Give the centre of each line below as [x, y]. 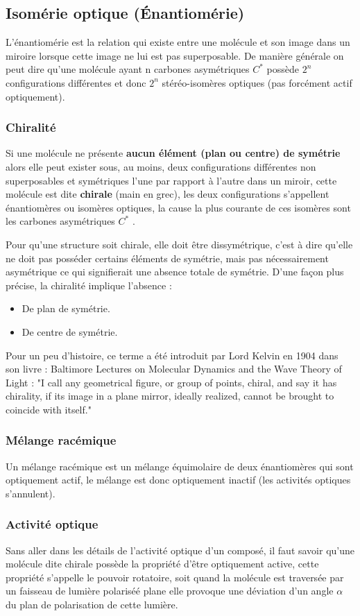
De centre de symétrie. [70, 331]
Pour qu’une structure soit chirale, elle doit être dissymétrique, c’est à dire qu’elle [179, 244]
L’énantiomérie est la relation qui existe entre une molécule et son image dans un [178, 42]
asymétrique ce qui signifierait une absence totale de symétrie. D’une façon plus [175, 272]
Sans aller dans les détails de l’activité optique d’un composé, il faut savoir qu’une [180, 550]
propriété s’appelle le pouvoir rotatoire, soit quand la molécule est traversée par [175, 577]
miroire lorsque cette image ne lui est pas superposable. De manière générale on [175, 55]
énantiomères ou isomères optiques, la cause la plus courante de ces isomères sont [178, 207]
